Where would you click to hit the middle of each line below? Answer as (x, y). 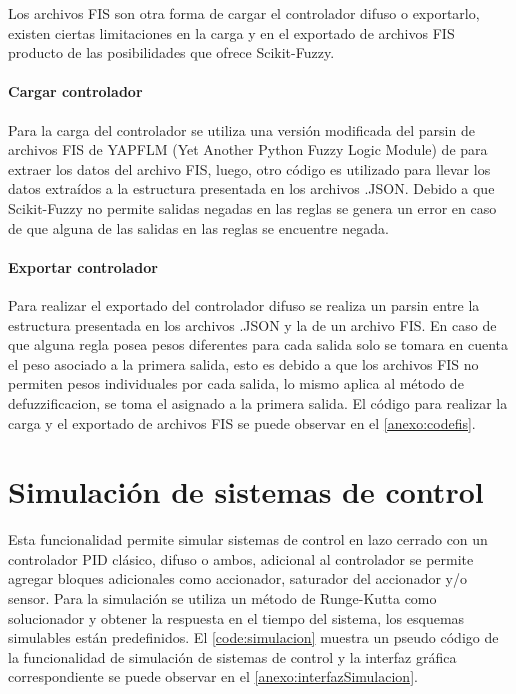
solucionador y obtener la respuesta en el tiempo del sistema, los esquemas (236, 617)
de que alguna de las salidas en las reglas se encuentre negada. (198, 227)
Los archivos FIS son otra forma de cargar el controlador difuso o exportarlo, (244, 13)
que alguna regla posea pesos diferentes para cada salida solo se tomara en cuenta (258, 344)
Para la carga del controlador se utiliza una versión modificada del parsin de (241, 129)
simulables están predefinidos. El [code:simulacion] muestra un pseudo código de (253, 637)
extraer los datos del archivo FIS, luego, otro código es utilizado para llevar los (249, 168)
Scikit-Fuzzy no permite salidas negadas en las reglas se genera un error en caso (252, 207)
